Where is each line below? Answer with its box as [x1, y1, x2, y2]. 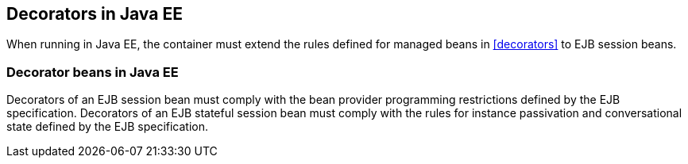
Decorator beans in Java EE [6, 63, 179, 80]
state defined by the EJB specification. [6, 120, 209, 134]
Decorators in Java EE [6, 4, 183, 24]
